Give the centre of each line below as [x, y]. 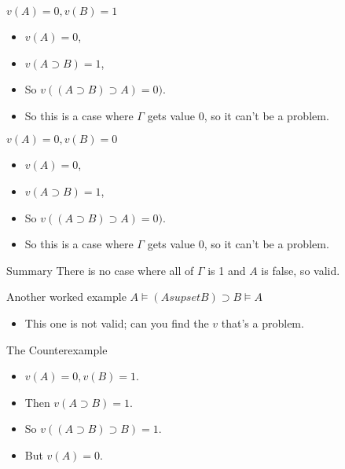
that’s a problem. [262, 322]
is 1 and [227, 270]
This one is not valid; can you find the [117, 322]
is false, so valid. [301, 270]
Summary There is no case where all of [100, 270]
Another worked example [66, 297]
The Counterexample [57, 349]
